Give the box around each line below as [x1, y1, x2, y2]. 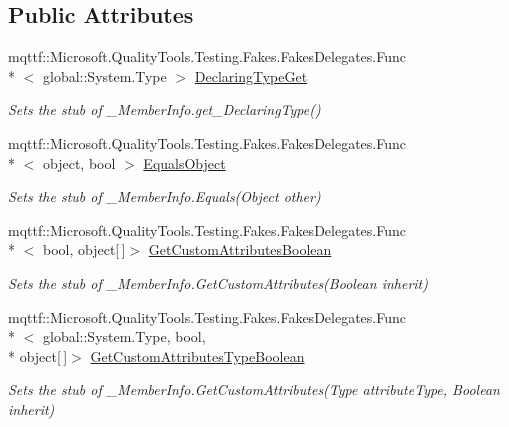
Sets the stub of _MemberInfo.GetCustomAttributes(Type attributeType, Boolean [8, 379, 500, 400]
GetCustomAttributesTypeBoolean [90, 345, 305, 366]
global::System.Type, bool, [42, 326, 206, 347]
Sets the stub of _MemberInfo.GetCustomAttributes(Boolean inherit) [8, 272, 428, 293]
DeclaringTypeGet [194, 65, 308, 86]
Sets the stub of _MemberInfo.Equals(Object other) [8, 186, 321, 207]
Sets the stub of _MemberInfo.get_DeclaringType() [8, 99, 321, 120]
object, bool [42, 152, 116, 173]
